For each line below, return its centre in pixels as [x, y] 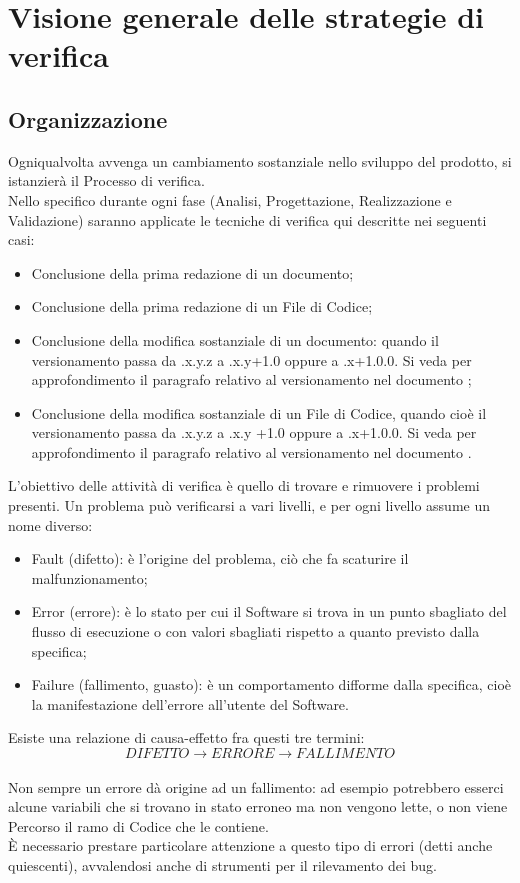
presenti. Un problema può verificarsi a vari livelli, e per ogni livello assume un [249, 505]
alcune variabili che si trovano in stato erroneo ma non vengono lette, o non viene [258, 806]
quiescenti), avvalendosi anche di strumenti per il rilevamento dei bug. [222, 864]
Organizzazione [88, 118]
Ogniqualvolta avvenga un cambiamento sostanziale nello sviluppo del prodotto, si [260, 160]
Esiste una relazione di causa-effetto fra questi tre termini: [186, 737]
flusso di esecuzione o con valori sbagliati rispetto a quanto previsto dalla [255, 631]
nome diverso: [50, 524]
